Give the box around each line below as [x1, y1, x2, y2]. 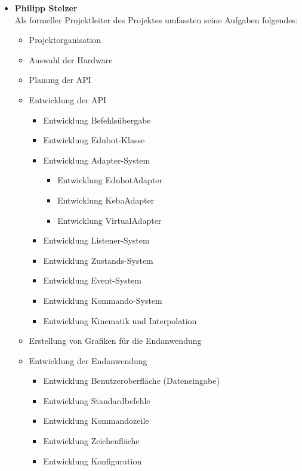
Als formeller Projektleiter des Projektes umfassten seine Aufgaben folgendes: [14, 13, 298, 26]
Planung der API [29, 73, 91, 86]
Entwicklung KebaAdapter [57, 193, 155, 206]
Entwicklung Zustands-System [43, 254, 153, 266]
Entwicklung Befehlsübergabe [43, 113, 151, 126]
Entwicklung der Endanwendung [29, 354, 147, 367]
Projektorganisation [29, 33, 101, 46]
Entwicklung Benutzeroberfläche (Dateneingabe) [43, 374, 220, 387]
